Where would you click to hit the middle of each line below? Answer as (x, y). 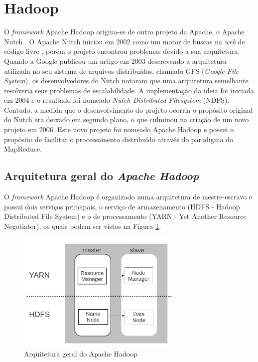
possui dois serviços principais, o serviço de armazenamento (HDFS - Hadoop (122, 206)
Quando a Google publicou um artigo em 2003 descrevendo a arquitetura (115, 61)
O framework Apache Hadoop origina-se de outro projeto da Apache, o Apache (124, 32)
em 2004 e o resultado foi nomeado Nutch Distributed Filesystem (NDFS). (117, 100)
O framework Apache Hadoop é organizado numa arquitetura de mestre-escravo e (128, 197)
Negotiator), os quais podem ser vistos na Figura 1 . (82, 226)
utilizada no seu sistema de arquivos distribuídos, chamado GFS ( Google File (122, 71)
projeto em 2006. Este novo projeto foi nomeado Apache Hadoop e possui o (119, 129)
